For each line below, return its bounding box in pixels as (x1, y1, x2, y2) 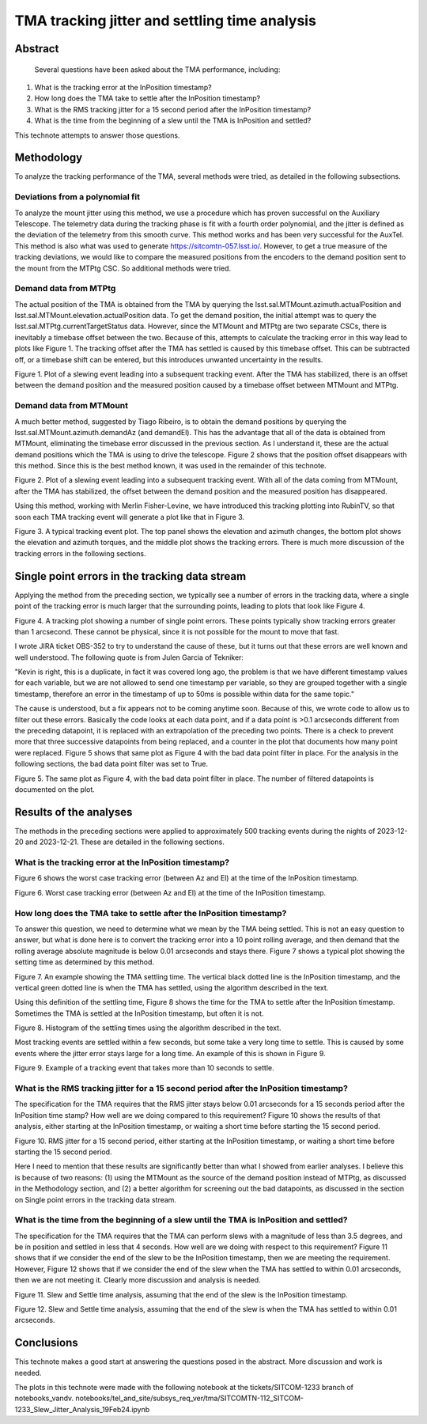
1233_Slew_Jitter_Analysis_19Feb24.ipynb (14, 1404, 150, 1414)
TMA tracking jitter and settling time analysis (14, 12, 316, 29)
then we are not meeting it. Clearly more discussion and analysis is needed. (14, 1275, 261, 1285)
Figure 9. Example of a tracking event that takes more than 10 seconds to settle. (14, 1063, 274, 1073)
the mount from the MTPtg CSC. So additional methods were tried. (14, 263, 232, 273)
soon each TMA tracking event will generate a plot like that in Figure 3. (14, 512, 245, 521)
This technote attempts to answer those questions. (14, 131, 180, 140)
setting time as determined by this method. (14, 957, 154, 967)
